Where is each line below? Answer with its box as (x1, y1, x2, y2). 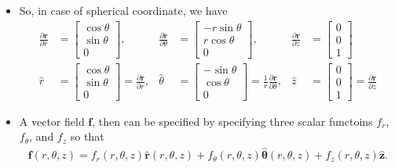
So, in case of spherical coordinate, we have (19, 2, 228, 18)
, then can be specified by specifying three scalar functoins (92, 113, 373, 129)
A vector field (19, 113, 85, 129)
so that (70, 128, 104, 145)
